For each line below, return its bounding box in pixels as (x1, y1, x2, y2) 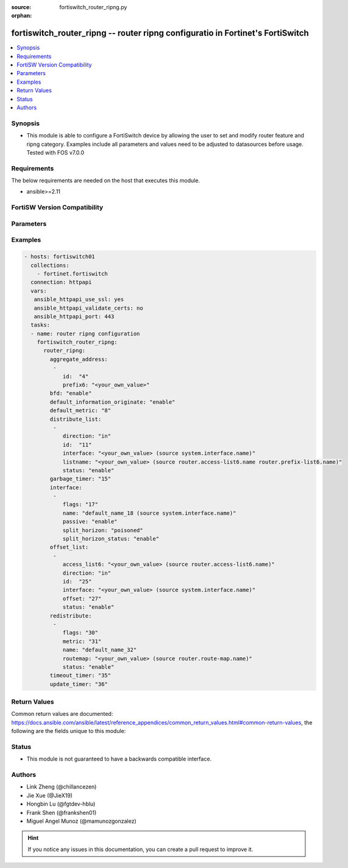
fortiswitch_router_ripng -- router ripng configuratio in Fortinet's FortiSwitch (11, 28, 309, 38)
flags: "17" (62, 501, 99, 508)
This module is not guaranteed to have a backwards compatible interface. (26, 755, 212, 763)
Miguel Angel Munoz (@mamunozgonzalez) (26, 817, 137, 825)
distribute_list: (49, 415, 102, 423)
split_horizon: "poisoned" (62, 527, 143, 534)
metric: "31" (62, 638, 102, 644)
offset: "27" (62, 595, 102, 602)
